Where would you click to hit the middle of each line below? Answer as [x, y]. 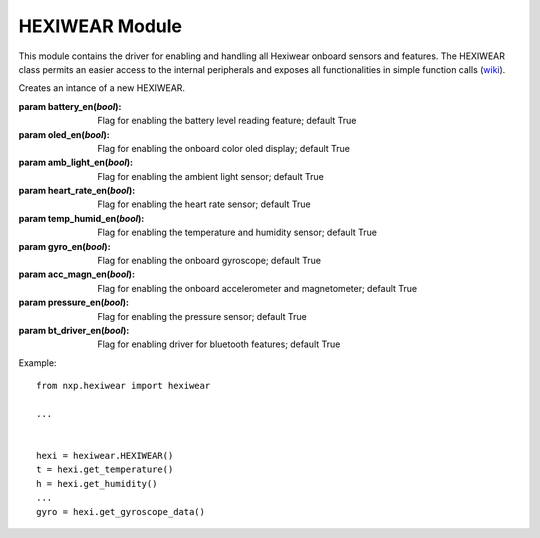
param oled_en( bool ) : [64, 134]
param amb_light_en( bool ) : [76, 162]
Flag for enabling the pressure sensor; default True [202, 316]
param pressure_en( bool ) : [74, 302]
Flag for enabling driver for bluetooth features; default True [219, 344]
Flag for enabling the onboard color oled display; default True [223, 148]
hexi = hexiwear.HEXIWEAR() [105, 456]
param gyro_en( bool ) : [64, 246]
